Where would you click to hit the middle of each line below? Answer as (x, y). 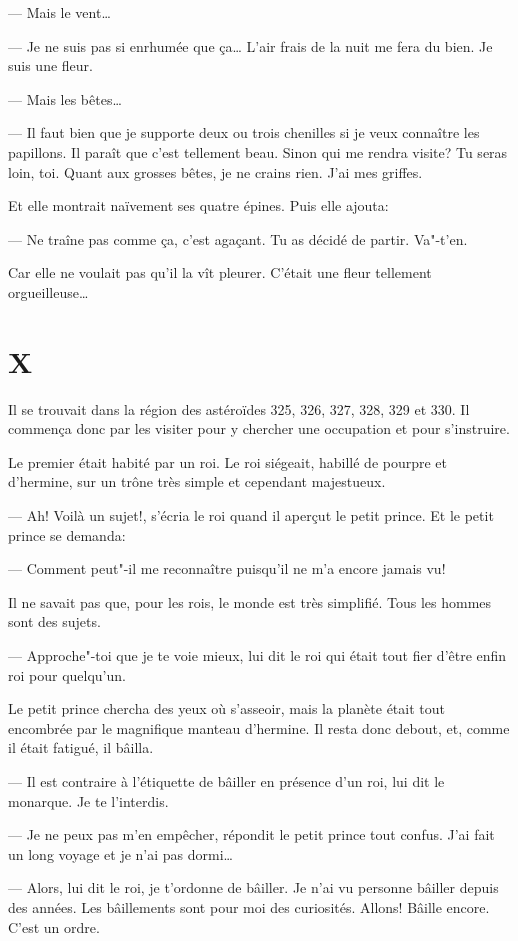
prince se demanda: (67, 534)
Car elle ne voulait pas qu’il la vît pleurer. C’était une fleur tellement (220, 272)
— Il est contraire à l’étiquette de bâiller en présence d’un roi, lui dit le (226, 780)
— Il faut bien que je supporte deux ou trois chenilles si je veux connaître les (244, 132)
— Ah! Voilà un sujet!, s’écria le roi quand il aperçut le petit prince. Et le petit (251, 515)
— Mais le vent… (59, 12)
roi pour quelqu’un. (67, 674)
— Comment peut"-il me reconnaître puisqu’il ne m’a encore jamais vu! (227, 568)
